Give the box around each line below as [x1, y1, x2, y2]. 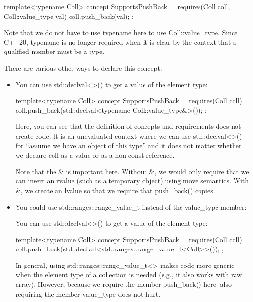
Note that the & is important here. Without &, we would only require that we [15, 166, 249, 176]
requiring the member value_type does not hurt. [15, 288, 161, 299]
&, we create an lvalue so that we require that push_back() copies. [15, 185, 215, 195]
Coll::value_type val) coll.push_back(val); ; [4, 11, 134, 21]
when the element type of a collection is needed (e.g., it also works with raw [15, 269, 242, 280]
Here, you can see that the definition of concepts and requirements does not [15, 121, 241, 131]
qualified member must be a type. [4, 46, 105, 56]
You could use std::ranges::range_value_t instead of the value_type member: [15, 201, 247, 212]
